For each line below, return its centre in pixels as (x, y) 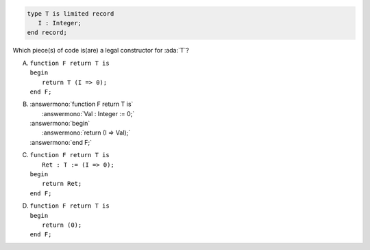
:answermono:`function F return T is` (82, 104)
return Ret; (62, 184)
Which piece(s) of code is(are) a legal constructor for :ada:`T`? (101, 51)
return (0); (62, 225)
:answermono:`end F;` (61, 142)
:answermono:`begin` (60, 124)
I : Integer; (60, 23)
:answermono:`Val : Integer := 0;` (88, 113)
